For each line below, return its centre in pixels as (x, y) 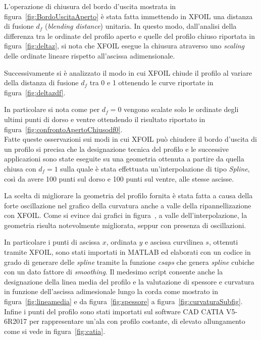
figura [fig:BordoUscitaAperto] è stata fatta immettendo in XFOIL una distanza (128, 16)
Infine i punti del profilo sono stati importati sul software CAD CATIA (114, 311)
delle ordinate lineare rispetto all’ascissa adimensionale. (90, 55)
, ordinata (121, 242)
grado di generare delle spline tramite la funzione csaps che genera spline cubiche (129, 262)
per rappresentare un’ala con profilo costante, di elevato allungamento (137, 321)
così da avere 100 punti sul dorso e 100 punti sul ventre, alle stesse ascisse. (119, 178)
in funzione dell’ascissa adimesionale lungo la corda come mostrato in (111, 291)
